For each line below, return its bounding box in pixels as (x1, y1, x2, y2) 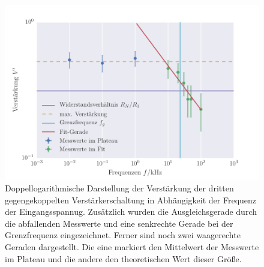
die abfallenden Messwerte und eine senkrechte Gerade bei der (5, 217, 233, 229)
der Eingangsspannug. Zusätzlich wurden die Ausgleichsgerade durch (5, 205, 257, 218)
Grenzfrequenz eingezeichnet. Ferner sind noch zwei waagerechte (5, 229, 241, 241)
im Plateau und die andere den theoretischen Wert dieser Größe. (5, 252, 242, 265)
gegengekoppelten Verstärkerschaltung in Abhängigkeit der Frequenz (5, 193, 257, 206)
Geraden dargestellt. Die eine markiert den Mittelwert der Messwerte (5, 241, 259, 253)
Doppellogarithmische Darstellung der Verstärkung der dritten (5, 182, 234, 194)
